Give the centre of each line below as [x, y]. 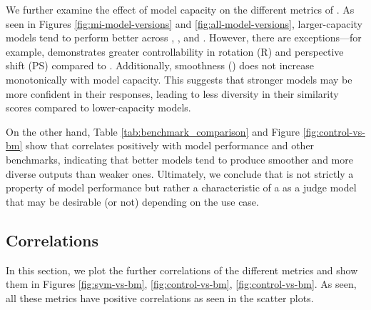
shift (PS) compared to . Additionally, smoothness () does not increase [160, 65]
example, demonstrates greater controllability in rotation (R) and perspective [175, 51]
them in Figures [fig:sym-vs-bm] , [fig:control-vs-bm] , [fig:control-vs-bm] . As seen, [181, 284]
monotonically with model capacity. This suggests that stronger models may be [179, 79]
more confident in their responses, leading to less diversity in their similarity [172, 93]
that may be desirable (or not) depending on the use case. [132, 201]
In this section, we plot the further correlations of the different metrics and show [182, 270]
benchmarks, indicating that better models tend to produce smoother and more [179, 159]
